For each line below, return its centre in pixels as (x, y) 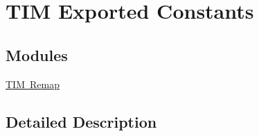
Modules (37, 54)
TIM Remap (33, 84)
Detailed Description (81, 121)
